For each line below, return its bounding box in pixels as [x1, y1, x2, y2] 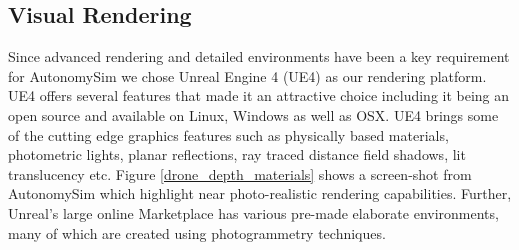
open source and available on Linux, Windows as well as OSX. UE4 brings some [8, 104, 499, 125]
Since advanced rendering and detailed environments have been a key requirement [8, 46, 510, 67]
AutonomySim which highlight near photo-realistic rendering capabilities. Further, [8, 183, 512, 204]
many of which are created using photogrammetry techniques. [8, 222, 386, 243]
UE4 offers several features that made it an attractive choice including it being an [8, 85, 510, 106]
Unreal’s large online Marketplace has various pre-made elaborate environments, [8, 202, 499, 223]
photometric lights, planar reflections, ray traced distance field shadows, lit [8, 144, 466, 165]
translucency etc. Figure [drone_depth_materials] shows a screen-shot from [8, 163, 472, 184]
